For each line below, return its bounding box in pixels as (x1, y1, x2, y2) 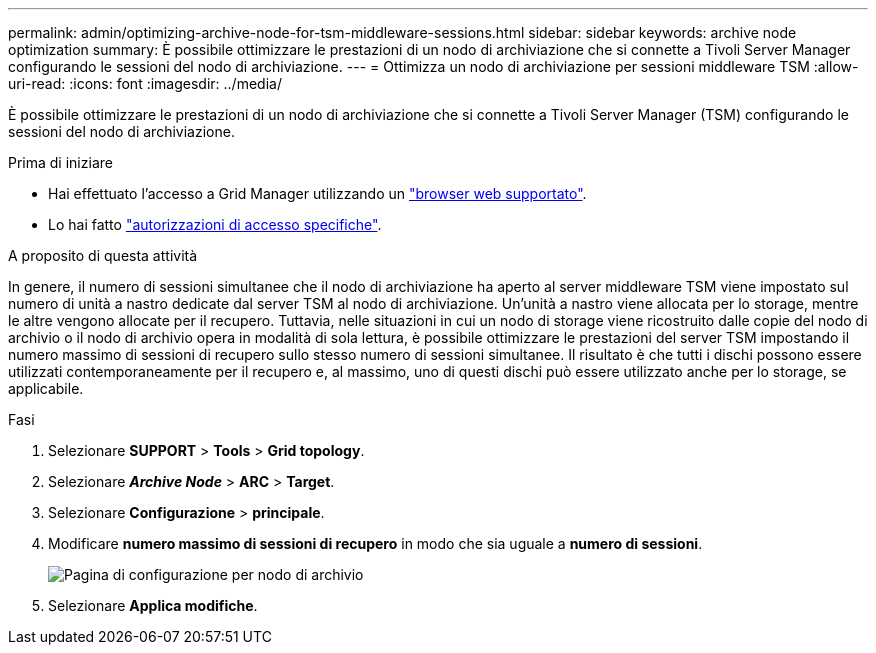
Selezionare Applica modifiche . (48, 597, 258, 614)
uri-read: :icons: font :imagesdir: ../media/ (8, 75, 282, 92)
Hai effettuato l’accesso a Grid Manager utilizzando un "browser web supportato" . (48, 185, 587, 202)
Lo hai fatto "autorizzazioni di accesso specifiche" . (48, 216, 382, 233)
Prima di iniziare (8, 154, 113, 171)
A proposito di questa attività (8, 247, 198, 264)
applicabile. (8, 380, 84, 397)
